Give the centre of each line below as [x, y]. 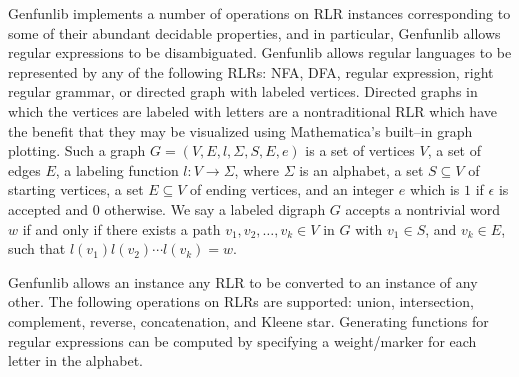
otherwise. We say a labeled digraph [215, 208]
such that [37, 248]
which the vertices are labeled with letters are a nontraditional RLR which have [252, 110]
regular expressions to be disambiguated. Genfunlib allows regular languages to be [260, 52]
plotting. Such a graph [77, 150]
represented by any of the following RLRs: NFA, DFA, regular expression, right [251, 71]
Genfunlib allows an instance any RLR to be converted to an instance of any [243, 281]
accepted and [48, 208]
